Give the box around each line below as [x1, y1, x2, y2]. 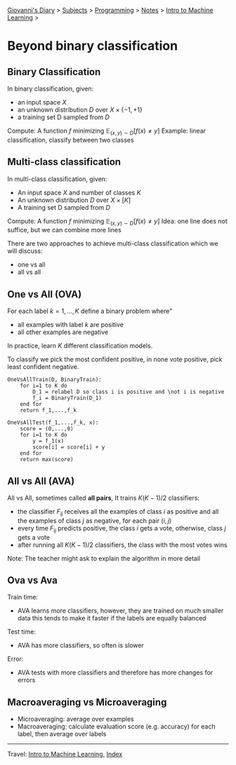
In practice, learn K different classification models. [7, 342, 153, 350]
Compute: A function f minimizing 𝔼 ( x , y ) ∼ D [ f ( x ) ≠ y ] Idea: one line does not [7, 217, 228, 227]
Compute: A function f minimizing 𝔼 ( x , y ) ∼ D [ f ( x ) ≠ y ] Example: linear [7, 126, 206, 136]
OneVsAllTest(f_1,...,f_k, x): [7, 419, 99, 427]
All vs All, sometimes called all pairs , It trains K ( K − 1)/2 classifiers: [7, 494, 200, 503]
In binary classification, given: [7, 84, 93, 93]
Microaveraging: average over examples [17, 715, 135, 724]
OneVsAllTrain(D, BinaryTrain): [7, 376, 102, 383]
